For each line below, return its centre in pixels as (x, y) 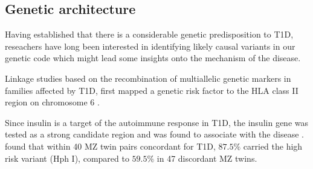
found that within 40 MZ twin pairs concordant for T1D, (110, 146)
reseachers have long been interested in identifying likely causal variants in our (150, 46)
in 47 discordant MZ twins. (207, 158)
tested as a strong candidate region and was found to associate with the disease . (154, 134)
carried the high (273, 146)
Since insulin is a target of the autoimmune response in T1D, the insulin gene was (156, 122)
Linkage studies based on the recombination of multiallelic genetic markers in (148, 78)
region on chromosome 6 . (52, 102)
